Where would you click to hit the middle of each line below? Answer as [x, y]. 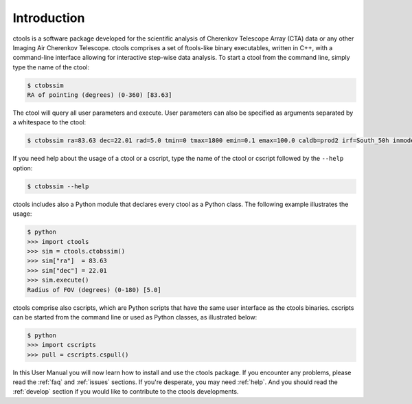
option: [23, 168]
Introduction [49, 18]
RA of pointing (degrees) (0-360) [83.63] [100, 95]
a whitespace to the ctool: [49, 122]
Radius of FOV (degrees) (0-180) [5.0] [94, 290]
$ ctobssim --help [58, 186]
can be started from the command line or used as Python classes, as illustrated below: [135, 317]
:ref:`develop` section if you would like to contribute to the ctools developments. [126, 392]
